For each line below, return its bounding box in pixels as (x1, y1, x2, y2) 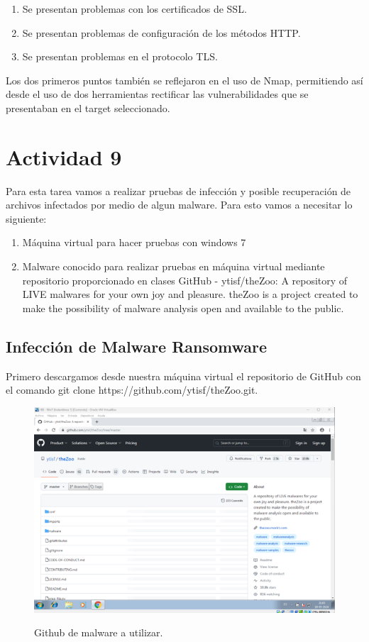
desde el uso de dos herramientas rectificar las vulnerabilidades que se (6, 87, 309, 101)
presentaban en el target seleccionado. (6, 100, 170, 115)
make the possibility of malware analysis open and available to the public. (22, 300, 344, 315)
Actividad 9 (6, 142, 122, 171)
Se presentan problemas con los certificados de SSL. (22, 1, 247, 16)
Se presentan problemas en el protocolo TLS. (22, 49, 218, 64)
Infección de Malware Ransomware (6, 335, 268, 357)
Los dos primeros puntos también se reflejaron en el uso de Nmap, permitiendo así (6, 72, 363, 87)
